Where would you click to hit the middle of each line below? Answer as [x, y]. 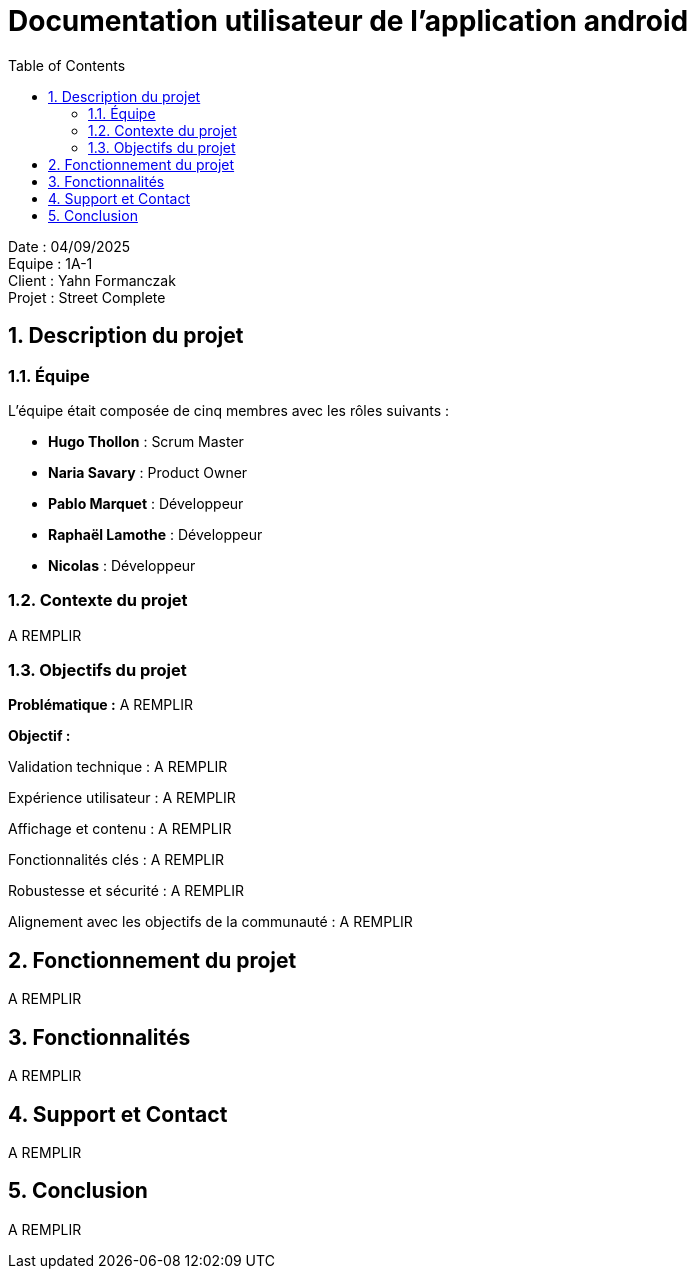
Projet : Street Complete [87, 297]
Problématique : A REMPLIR [100, 705]
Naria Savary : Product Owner [148, 472]
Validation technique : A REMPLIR [118, 767]
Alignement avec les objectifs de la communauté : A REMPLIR [210, 922]
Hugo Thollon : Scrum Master [146, 441]
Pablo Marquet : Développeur [146, 503]
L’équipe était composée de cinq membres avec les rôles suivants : [229, 410]
